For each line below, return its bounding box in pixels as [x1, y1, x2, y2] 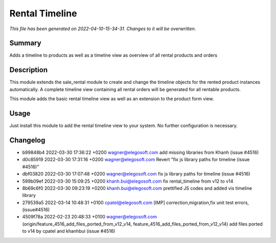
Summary [9, 39, 41, 48]
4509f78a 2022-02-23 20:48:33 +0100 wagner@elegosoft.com [22, 214, 157, 220]
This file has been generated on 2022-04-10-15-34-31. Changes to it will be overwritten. [9, 26, 196, 32]
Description [9, 65, 48, 74]
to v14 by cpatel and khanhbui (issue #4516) [22, 228, 116, 234]
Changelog [9, 136, 45, 144]
